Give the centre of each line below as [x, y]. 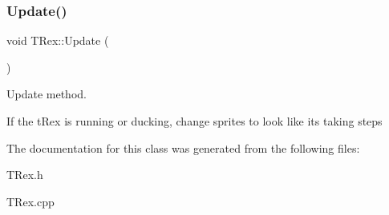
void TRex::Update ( [58, 40]
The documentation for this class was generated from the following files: [183, 147]
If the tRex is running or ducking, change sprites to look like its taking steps [194, 121]
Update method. [47, 94]
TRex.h [25, 175]
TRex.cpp [30, 201]
